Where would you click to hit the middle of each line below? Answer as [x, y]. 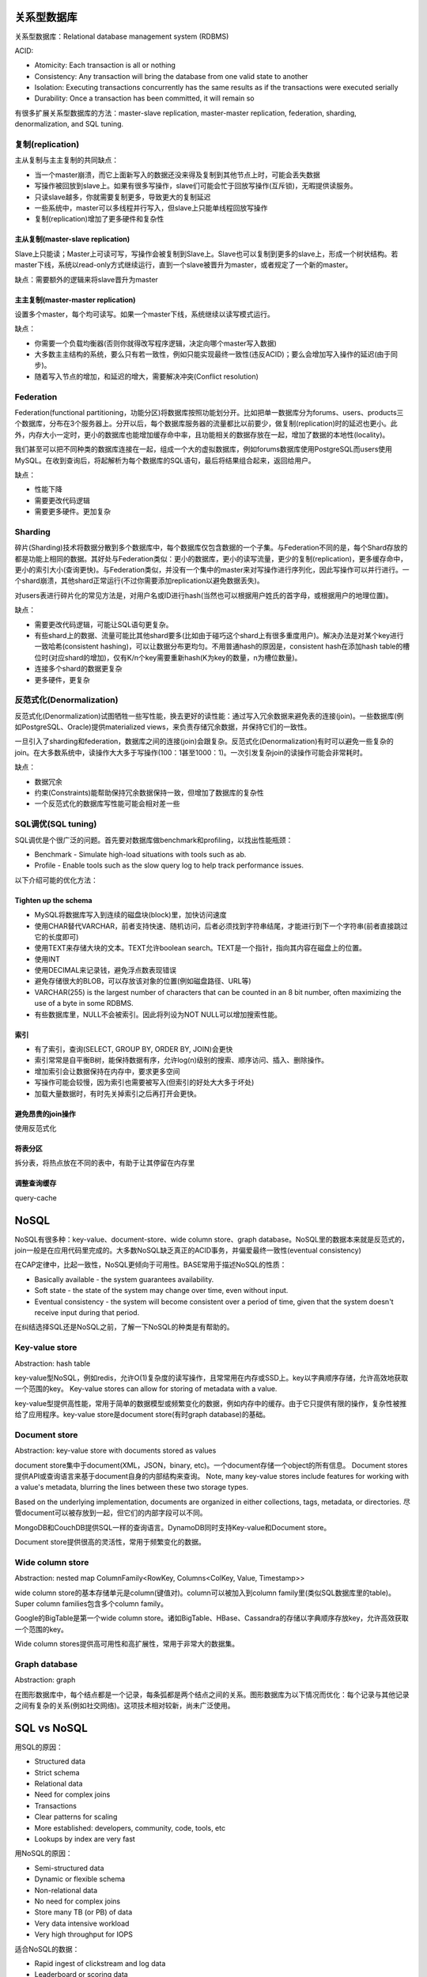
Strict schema [57, 1772]
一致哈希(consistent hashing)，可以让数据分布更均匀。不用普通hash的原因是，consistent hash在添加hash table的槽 [222, 646]
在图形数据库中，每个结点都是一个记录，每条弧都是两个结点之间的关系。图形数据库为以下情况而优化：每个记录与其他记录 [212, 1694]
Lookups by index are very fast [85, 1839]
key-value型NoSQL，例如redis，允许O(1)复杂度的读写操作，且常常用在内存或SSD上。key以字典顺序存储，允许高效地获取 [212, 1378]
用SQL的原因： [39, 1747]
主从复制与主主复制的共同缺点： [66, 160]
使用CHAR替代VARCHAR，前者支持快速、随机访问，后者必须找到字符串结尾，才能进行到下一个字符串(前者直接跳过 [221, 926]
